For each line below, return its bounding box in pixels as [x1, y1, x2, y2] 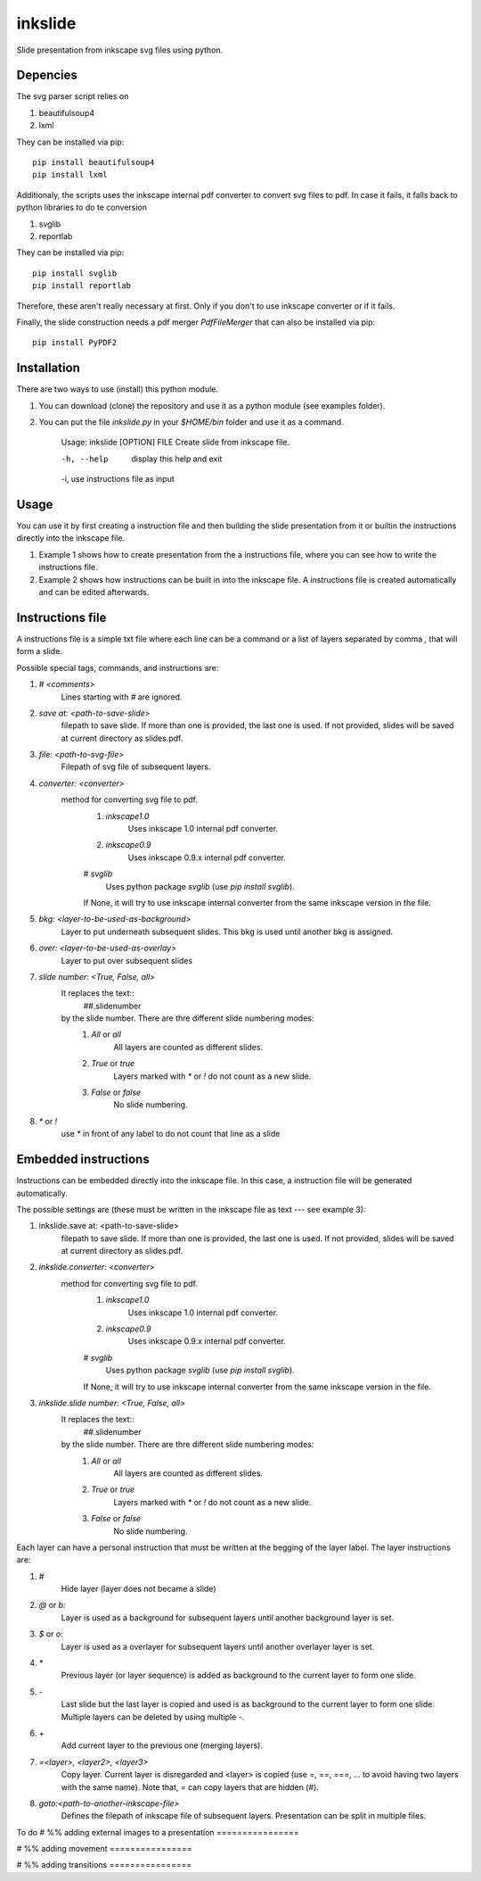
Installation [16, 360, 80, 376]
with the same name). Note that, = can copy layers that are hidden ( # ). [61, 1781, 320, 1793]
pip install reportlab [32, 281, 132, 291]
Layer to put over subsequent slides [61, 955, 193, 965]
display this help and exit [131, 453, 223, 464]
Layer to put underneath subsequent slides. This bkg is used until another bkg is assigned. [61, 926, 394, 937]
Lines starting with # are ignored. [61, 692, 183, 702]
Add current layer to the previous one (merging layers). [61, 1740, 263, 1751]
